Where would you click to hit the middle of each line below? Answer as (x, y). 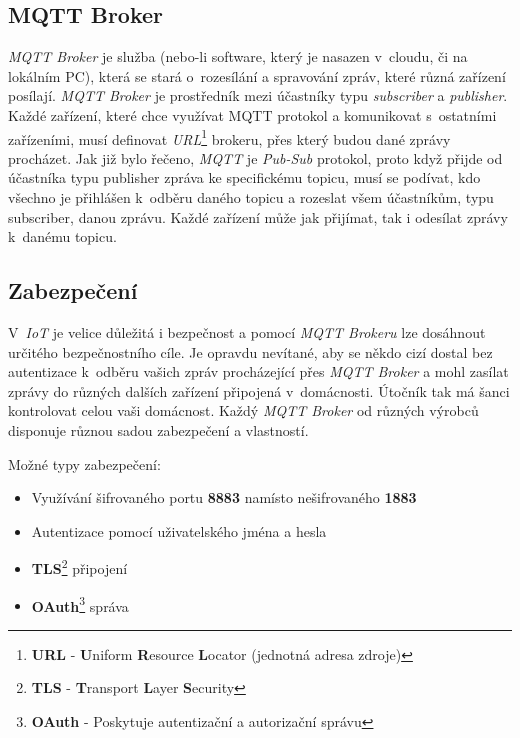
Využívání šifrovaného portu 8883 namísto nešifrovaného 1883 (224, 497)
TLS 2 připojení (79, 566)
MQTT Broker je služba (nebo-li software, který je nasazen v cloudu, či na (238, 56)
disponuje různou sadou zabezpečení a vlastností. (158, 429)
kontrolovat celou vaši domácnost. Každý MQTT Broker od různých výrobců (243, 410)
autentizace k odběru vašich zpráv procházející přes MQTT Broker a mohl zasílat (258, 371)
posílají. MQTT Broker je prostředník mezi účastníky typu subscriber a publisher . (258, 95)
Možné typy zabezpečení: (84, 463)
